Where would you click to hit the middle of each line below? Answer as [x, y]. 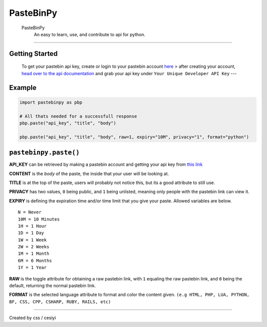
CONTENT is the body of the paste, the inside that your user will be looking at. [89, 174]
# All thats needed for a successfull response [78, 116]
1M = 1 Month [34, 254]
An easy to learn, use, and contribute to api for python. [90, 34]
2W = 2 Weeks [34, 247]
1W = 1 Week [32, 240]
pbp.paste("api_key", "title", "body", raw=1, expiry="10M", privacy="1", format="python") [134, 137]
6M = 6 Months [35, 260]
